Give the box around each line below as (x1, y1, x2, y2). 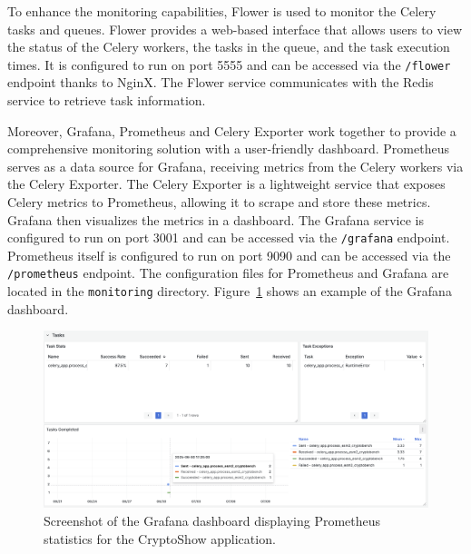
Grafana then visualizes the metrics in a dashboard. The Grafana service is (7, 210, 424, 229)
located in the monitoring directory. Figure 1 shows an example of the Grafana (7, 282, 452, 301)
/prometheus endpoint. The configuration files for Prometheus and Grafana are (7, 263, 449, 282)
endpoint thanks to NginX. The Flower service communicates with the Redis (7, 73, 434, 92)
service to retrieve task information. (7, 91, 206, 110)
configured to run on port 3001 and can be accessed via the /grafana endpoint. (7, 228, 450, 247)
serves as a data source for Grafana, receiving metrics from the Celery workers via (7, 156, 464, 175)
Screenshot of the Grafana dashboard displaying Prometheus (44, 510, 381, 529)
